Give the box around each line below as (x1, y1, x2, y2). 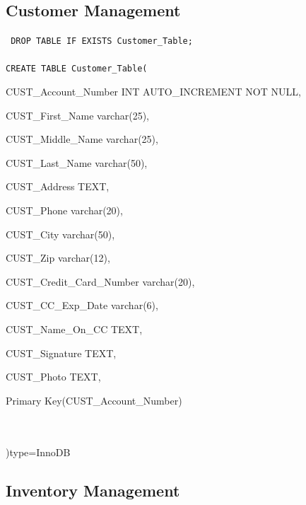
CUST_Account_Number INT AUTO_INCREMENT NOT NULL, (6, 84, 301, 99)
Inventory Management (6, 479, 180, 501)
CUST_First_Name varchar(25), (6, 108, 149, 122)
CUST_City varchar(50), (6, 226, 115, 241)
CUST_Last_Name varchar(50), (6, 155, 148, 170)
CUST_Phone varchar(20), (6, 203, 123, 218)
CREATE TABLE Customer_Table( (6, 64, 148, 74)
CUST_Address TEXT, (6, 179, 110, 194)
